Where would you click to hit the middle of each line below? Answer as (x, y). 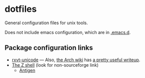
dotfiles (21, 9)
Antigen (27, 70)
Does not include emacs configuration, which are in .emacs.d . (68, 32)
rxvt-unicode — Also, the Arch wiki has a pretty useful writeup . (76, 60)
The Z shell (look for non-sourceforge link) (55, 65)
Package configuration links (49, 48)
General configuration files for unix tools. (46, 23)
